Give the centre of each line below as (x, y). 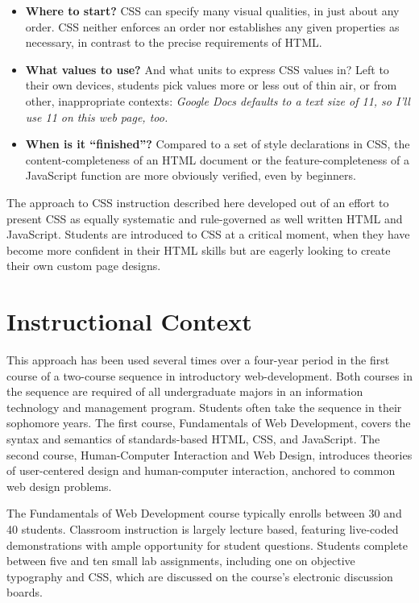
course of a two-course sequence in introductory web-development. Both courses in (209, 375)
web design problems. (59, 486)
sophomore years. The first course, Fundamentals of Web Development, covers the (209, 423)
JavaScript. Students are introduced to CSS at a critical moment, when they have (208, 234)
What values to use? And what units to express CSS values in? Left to (207, 69)
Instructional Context (129, 321)
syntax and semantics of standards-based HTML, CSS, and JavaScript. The (193, 439)
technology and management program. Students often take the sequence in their (204, 407)
